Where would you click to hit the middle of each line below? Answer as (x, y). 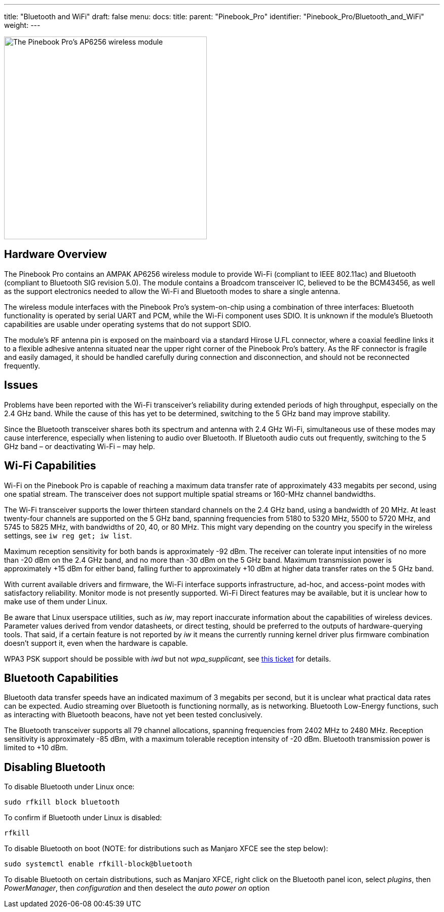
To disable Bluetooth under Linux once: (69, 787)
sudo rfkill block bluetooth (62, 802)
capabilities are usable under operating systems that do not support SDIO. (128, 324)
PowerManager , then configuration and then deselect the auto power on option (137, 888)
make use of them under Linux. (56, 601)
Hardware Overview (55, 254)
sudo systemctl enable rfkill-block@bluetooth (98, 864)
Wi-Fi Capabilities (50, 466)
